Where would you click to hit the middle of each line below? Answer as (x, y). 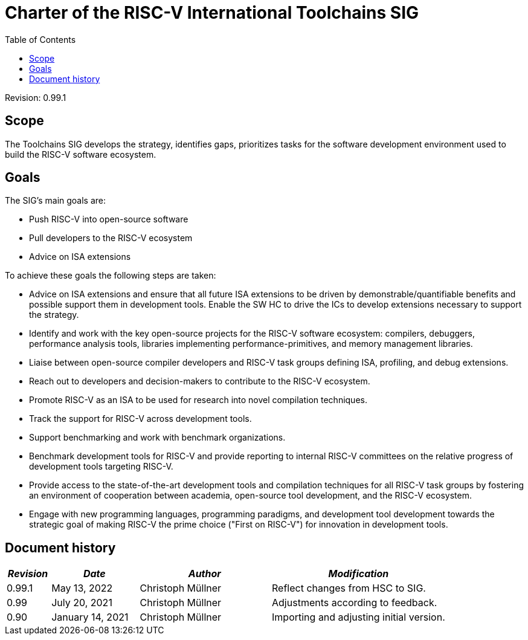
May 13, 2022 (82, 588)
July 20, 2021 (82, 603)
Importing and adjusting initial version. (359, 617)
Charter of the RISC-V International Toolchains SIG (212, 13)
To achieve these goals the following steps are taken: (111, 276)
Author (204, 574)
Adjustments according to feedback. (355, 603)
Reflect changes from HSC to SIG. (349, 588)
